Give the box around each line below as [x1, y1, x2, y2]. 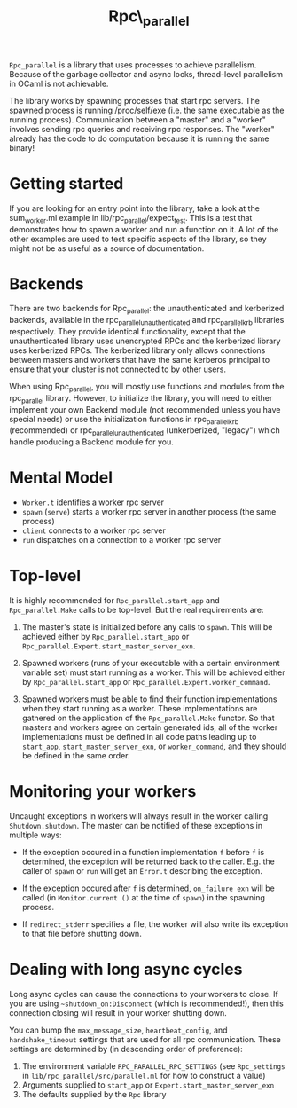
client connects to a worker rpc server [21, 525, 167, 536]
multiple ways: [9, 829, 62, 840]
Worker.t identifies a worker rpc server [21, 497, 165, 507]
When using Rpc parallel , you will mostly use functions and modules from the [9, 381, 285, 394]
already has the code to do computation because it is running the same [9, 133, 270, 144]
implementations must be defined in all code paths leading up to [21, 732, 257, 743]
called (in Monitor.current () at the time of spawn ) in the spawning [21, 892, 266, 903]
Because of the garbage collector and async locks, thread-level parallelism [9, 68, 284, 79]
